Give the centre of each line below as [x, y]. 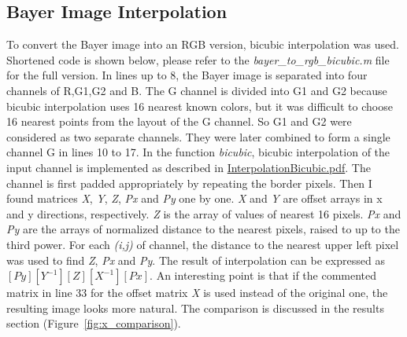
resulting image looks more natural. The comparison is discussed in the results [195, 308]
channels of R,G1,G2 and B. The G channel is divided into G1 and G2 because [197, 90]
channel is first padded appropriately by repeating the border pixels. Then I [189, 183]
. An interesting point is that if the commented [263, 275]
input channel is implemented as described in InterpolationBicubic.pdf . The [189, 167]
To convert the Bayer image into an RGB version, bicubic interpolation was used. [203, 44]
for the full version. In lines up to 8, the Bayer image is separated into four [187, 75]
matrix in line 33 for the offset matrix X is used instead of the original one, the [197, 293]
